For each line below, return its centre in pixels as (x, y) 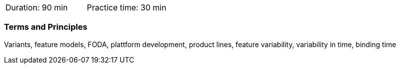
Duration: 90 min (37, 7)
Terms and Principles (46, 27)
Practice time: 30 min (126, 7)
